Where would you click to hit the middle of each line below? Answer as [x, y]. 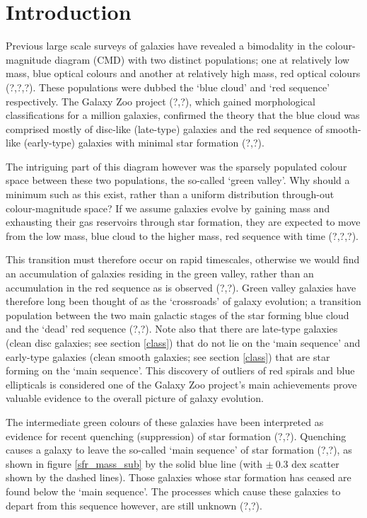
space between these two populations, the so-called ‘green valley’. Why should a [178, 180]
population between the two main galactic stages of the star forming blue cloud [177, 315]
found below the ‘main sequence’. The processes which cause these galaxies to [173, 491]
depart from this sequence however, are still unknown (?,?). [134, 505]
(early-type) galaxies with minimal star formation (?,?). [144, 143]
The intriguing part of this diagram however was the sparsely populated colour [176, 166]
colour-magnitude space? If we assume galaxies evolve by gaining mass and [168, 208]
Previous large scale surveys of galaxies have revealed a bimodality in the [164, 46]
